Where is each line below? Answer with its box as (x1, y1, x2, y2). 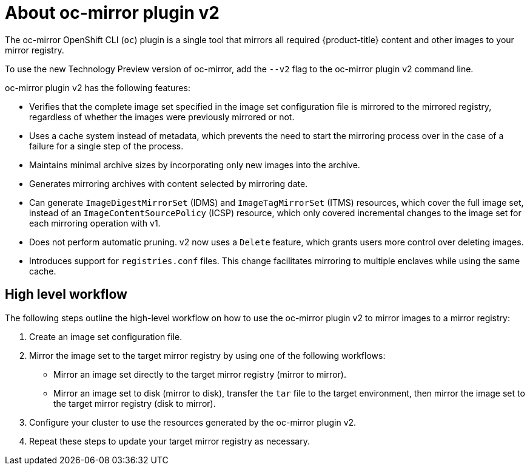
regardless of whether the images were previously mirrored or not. (29, 111, 295, 122)
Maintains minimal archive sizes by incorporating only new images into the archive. (29, 159, 360, 170)
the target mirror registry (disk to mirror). (53, 398, 216, 409)
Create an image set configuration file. (29, 331, 183, 342)
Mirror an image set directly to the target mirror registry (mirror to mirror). (53, 369, 346, 380)
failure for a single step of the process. (29, 140, 184, 151)
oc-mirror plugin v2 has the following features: (5, 82, 190, 93)
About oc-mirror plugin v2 (5, 2, 220, 23)
